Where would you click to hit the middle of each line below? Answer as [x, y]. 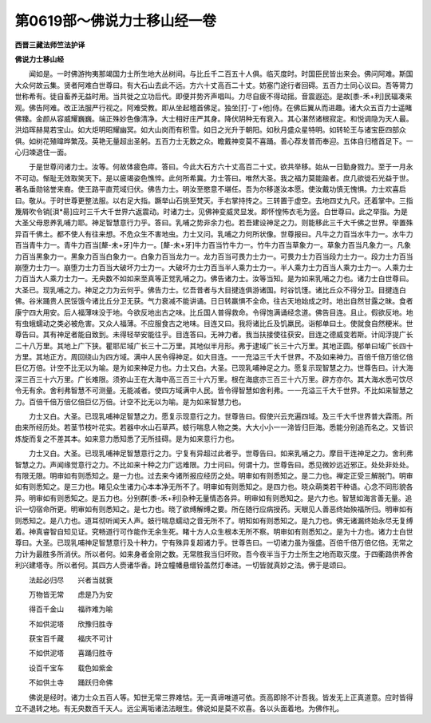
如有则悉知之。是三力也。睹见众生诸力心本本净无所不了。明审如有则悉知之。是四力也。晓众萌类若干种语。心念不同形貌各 [214, 487]
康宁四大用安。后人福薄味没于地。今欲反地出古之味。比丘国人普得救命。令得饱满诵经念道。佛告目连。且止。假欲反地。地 [214, 312]
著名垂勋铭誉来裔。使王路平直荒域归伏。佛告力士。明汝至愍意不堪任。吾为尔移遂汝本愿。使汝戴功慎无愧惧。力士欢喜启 [210, 189]
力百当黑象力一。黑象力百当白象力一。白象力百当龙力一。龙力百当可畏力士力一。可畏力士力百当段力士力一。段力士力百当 [214, 256]
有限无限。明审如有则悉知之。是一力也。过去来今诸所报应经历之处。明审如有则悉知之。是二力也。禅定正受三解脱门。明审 [214, 476]
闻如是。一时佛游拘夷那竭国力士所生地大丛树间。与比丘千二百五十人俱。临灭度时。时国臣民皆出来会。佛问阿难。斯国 [221, 74]
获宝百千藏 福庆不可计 [71, 638]
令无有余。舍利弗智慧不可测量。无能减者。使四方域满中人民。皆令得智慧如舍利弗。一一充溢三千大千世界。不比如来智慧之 [214, 391]
